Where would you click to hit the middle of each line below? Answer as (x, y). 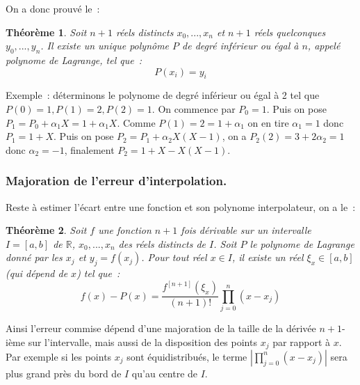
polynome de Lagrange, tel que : (74, 60)
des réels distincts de (162, 243)
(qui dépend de (37, 273)
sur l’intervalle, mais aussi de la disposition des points (142, 341)
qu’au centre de (165, 373)
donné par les (34, 257)
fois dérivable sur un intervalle (246, 230)
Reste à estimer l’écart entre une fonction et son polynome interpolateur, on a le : (181, 206)
